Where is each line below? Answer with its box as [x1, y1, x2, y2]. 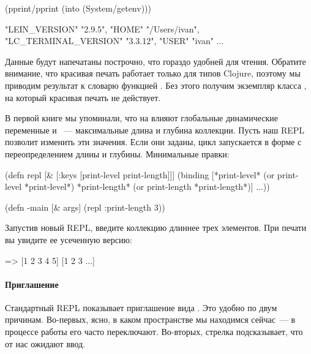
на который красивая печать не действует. [5, 91, 161, 104]
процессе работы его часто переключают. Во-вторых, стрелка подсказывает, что [5, 325, 303, 338]
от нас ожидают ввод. [5, 337, 86, 350]
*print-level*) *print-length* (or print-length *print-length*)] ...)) [24, 180, 270, 193]
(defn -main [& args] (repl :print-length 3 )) [5, 200, 165, 213]
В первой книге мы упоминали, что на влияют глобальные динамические [5, 111, 278, 124]
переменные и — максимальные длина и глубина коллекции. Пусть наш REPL [5, 123, 305, 136]
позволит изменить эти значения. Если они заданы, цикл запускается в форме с [5, 135, 302, 148]
